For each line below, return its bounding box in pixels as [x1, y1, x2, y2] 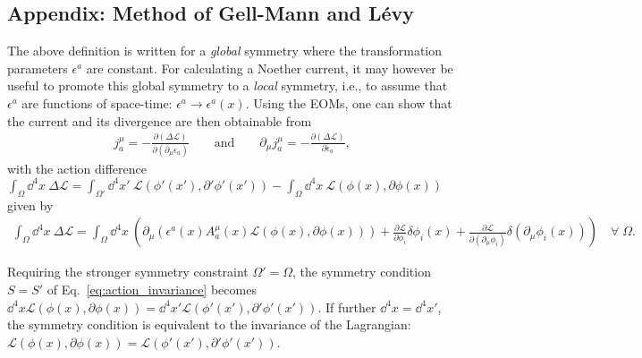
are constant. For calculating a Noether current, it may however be [86, 58, 453, 77]
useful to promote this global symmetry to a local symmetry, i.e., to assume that [7, 76, 448, 95]
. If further [317, 297, 376, 316]
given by [7, 195, 54, 214]
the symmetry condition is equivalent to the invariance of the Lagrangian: [7, 315, 411, 334]
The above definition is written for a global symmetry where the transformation [7, 41, 443, 60]
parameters [7, 58, 68, 77]
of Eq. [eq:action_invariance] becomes [46, 280, 257, 298]
